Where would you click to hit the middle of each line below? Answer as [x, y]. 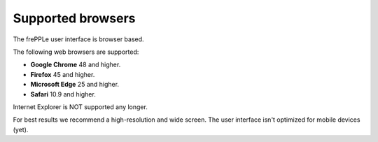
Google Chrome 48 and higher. [76, 65]
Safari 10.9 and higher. [63, 94]
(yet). [21, 129]
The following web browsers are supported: [76, 52]
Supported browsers [74, 18]
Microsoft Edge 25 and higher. [75, 85]
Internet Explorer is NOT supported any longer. [80, 107]
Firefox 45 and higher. [63, 74]
